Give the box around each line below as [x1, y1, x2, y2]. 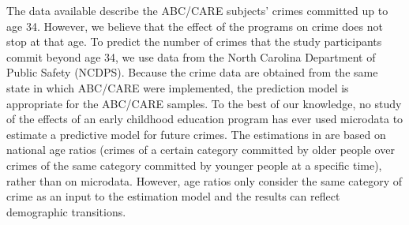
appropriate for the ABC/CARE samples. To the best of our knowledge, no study [6, 95, 402, 111]
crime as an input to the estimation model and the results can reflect [6, 188, 340, 204]
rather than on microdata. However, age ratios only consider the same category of [6, 172, 402, 189]
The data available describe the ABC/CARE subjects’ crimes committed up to [6, 2, 388, 18]
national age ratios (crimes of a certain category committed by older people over [6, 141, 395, 158]
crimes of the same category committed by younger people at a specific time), [6, 156, 382, 173]
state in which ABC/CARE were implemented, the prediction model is [6, 79, 349, 96]
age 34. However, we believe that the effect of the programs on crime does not [6, 17, 383, 34]
